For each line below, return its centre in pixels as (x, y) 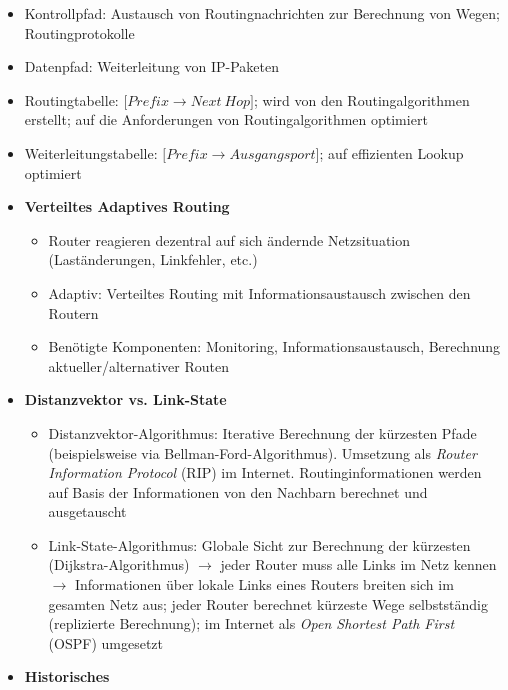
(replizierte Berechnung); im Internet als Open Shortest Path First (251, 623)
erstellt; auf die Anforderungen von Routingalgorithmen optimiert (226, 119)
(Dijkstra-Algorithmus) (119, 564)
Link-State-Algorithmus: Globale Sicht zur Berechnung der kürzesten (259, 544)
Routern (73, 312)
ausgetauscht (87, 511)
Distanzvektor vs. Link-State (125, 399)
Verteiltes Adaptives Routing (127, 206)
